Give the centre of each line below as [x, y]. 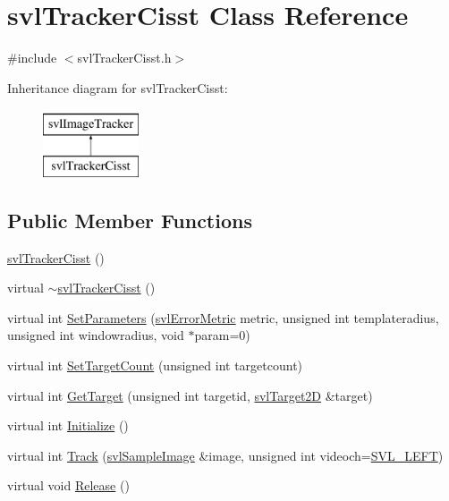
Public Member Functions [130, 220]
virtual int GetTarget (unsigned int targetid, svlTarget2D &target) [190, 395]
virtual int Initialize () [68, 425]
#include [32, 58]
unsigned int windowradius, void [96, 335]
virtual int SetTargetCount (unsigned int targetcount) [155, 365]
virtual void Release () [68, 485]
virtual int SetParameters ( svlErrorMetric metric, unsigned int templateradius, [223, 317]
